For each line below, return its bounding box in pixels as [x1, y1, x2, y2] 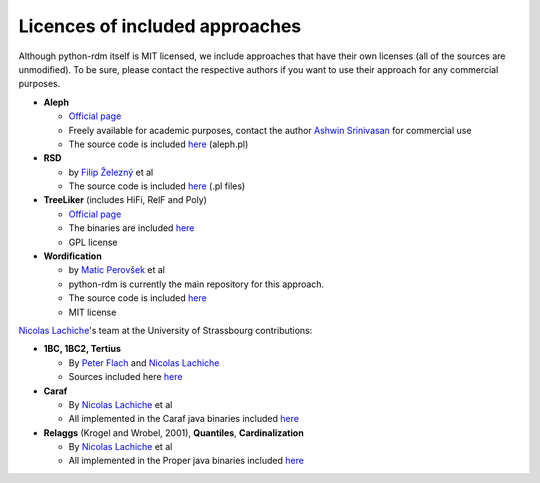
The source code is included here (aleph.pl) [68, 138, 249, 150]
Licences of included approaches [18, 15, 302, 37]
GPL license [68, 236, 119, 248]
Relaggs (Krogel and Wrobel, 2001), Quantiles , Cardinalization [43, 426, 304, 439]
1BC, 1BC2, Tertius [43, 343, 122, 355]
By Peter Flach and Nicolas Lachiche [68, 356, 220, 369]
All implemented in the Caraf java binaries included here [68, 413, 300, 425]
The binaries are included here [68, 222, 195, 234]
